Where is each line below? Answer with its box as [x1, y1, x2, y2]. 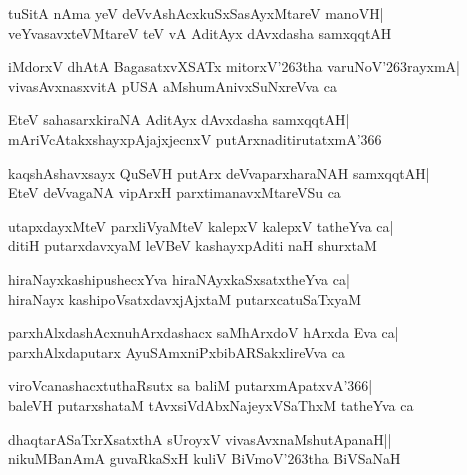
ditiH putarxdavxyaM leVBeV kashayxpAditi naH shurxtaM [8, 235, 377, 256]
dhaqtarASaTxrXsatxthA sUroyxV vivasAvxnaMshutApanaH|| [8, 428, 392, 449]
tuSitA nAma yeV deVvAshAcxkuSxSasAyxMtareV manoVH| [8, 3, 384, 23]
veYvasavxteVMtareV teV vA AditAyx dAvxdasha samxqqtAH [8, 22, 392, 43]
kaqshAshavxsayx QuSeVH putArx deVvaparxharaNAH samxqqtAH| [8, 162, 430, 183]
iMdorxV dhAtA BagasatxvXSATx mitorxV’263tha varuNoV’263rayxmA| [8, 56, 460, 77]
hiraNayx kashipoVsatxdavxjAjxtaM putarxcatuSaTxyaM [8, 288, 362, 309]
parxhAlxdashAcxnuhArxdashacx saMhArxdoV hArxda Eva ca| [8, 322, 399, 343]
